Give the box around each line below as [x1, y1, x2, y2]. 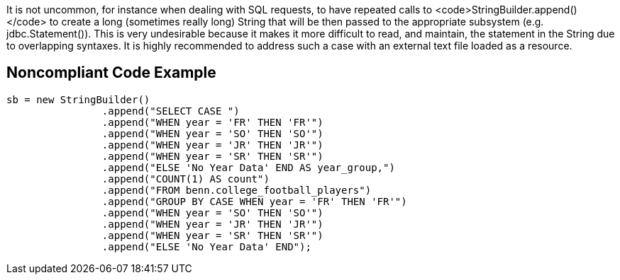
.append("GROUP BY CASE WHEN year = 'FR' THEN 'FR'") [101, 195, 407, 207]
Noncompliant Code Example [6, 64, 216, 82]
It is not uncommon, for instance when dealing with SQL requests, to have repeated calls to [6, 4, 433, 16]
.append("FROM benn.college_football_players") [101, 184, 372, 196]
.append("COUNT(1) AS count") [101, 173, 270, 185]
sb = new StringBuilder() [6, 93, 150, 105]
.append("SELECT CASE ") [101, 105, 240, 117]
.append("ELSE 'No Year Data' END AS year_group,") [101, 161, 395, 173]
